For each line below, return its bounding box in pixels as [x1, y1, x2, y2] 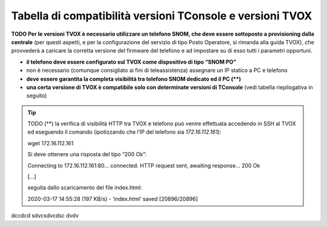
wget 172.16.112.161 [27, 139, 74, 146]
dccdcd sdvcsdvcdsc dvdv [11, 212, 79, 219]
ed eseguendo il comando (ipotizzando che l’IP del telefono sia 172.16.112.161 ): [27, 128, 222, 136]
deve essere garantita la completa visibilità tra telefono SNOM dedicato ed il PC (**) [26, 75, 242, 82]
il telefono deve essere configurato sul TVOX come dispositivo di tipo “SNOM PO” [26, 58, 236, 65]
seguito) [26, 92, 47, 99]
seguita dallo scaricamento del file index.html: [27, 184, 142, 191]
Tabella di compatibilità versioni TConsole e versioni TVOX [11, 9, 312, 22]
